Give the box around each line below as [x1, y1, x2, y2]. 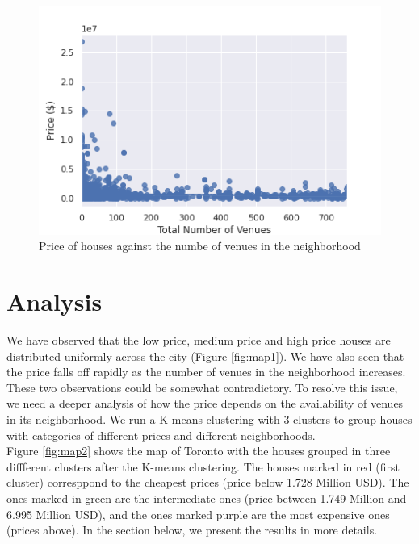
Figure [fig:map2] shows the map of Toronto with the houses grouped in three [6, 442, 391, 459]
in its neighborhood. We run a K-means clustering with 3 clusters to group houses [6, 410, 413, 427]
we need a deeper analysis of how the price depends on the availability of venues [6, 395, 404, 412]
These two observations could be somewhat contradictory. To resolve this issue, [6, 379, 398, 395]
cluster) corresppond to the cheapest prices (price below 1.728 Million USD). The [6, 474, 409, 491]
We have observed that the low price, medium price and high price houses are [6, 331, 391, 348]
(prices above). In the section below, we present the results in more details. [6, 521, 378, 538]
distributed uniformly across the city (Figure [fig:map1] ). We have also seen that [6, 347, 404, 364]
